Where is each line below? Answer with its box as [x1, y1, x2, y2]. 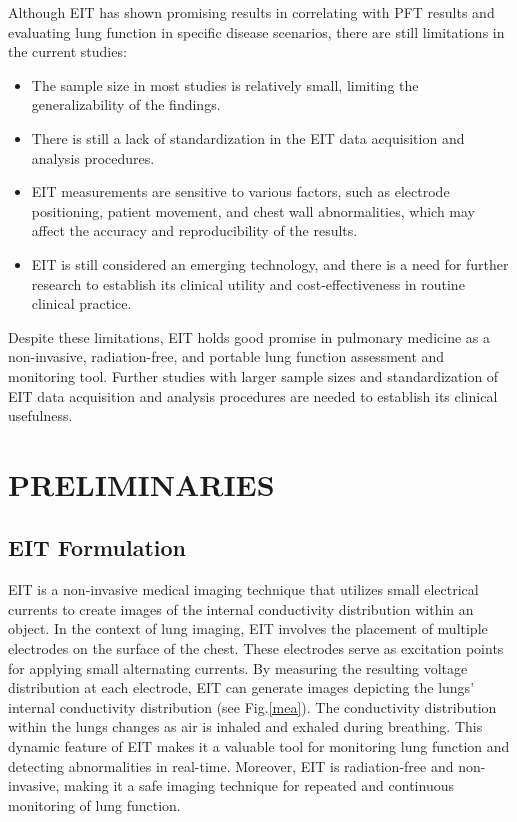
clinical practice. [31, 293, 132, 314]
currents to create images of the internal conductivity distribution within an [8, 598, 474, 619]
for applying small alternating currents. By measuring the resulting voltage [8, 657, 468, 678]
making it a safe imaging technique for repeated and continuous [64, 775, 454, 796]
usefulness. [8, 405, 73, 426]
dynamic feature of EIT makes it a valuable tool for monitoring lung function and [8, 736, 510, 757]
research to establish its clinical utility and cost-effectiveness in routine [31, 273, 465, 294]
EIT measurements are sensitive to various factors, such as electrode [31, 181, 450, 202]
